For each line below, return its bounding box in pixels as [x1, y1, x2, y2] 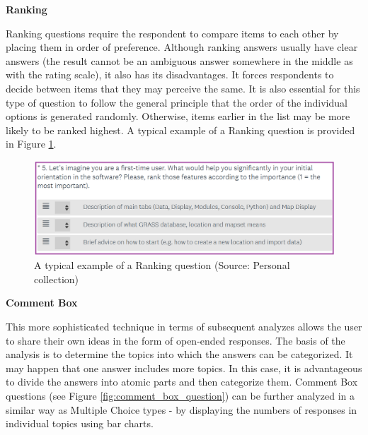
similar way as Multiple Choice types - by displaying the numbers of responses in [6, 402, 357, 417]
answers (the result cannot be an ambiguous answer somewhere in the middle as [6, 53, 353, 68]
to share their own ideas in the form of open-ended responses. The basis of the [6, 333, 345, 347]
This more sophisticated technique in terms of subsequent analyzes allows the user [6, 319, 362, 334]
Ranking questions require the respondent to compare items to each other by [6, 25, 339, 40]
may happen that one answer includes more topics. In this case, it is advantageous [6, 360, 362, 375]
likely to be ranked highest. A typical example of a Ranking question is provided [6, 122, 355, 137]
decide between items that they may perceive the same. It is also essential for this [6, 81, 360, 95]
